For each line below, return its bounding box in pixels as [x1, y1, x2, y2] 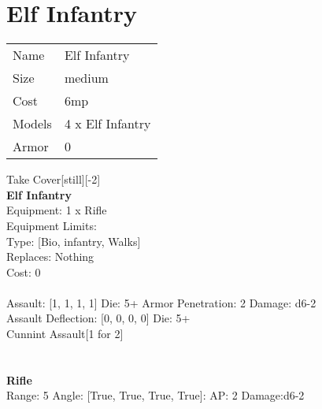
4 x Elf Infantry [64, 114, 151, 133]
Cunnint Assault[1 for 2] [6, 325, 124, 342]
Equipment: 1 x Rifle [6, 202, 107, 218]
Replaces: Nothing [6, 248, 94, 265]
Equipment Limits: [6, 217, 97, 233]
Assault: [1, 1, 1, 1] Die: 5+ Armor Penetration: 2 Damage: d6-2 [6, 294, 316, 310]
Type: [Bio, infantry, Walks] [6, 232, 141, 249]
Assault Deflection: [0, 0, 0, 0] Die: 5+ [6, 310, 191, 326]
